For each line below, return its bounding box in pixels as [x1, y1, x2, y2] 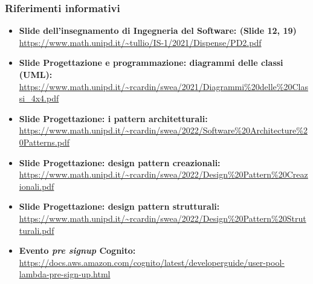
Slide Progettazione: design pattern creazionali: [19, 156, 221, 169]
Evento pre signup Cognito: [19, 244, 136, 257]
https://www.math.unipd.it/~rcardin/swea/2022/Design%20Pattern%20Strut [19, 211, 306, 224]
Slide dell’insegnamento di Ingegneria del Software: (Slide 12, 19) [19, 24, 297, 37]
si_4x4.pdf [19, 92, 59, 105]
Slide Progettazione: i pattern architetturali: [19, 112, 208, 124]
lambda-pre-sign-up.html [19, 268, 111, 280]
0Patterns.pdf [19, 135, 69, 148]
